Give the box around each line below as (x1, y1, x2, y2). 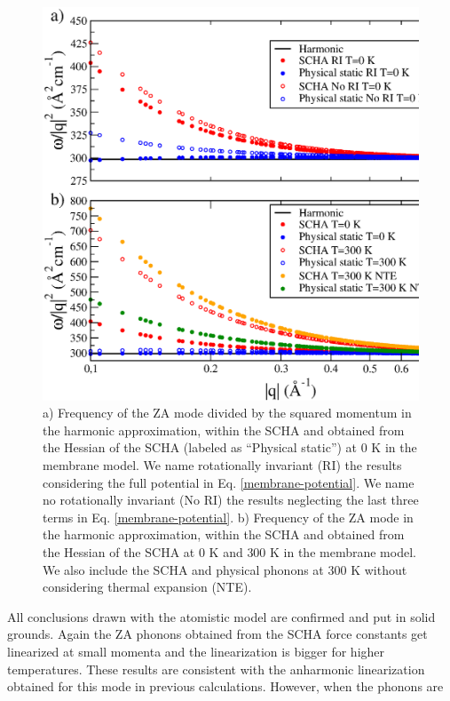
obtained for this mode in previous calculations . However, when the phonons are (7, 677, 444, 696)
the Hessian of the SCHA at (43, 542, 195, 561)
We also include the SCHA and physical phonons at (43, 560, 324, 578)
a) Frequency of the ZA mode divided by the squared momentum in (43, 403, 412, 422)
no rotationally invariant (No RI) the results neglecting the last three (43, 490, 419, 509)
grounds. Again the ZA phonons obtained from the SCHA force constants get (7, 625, 428, 643)
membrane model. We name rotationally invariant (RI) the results (43, 455, 402, 474)
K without (351, 560, 407, 578)
